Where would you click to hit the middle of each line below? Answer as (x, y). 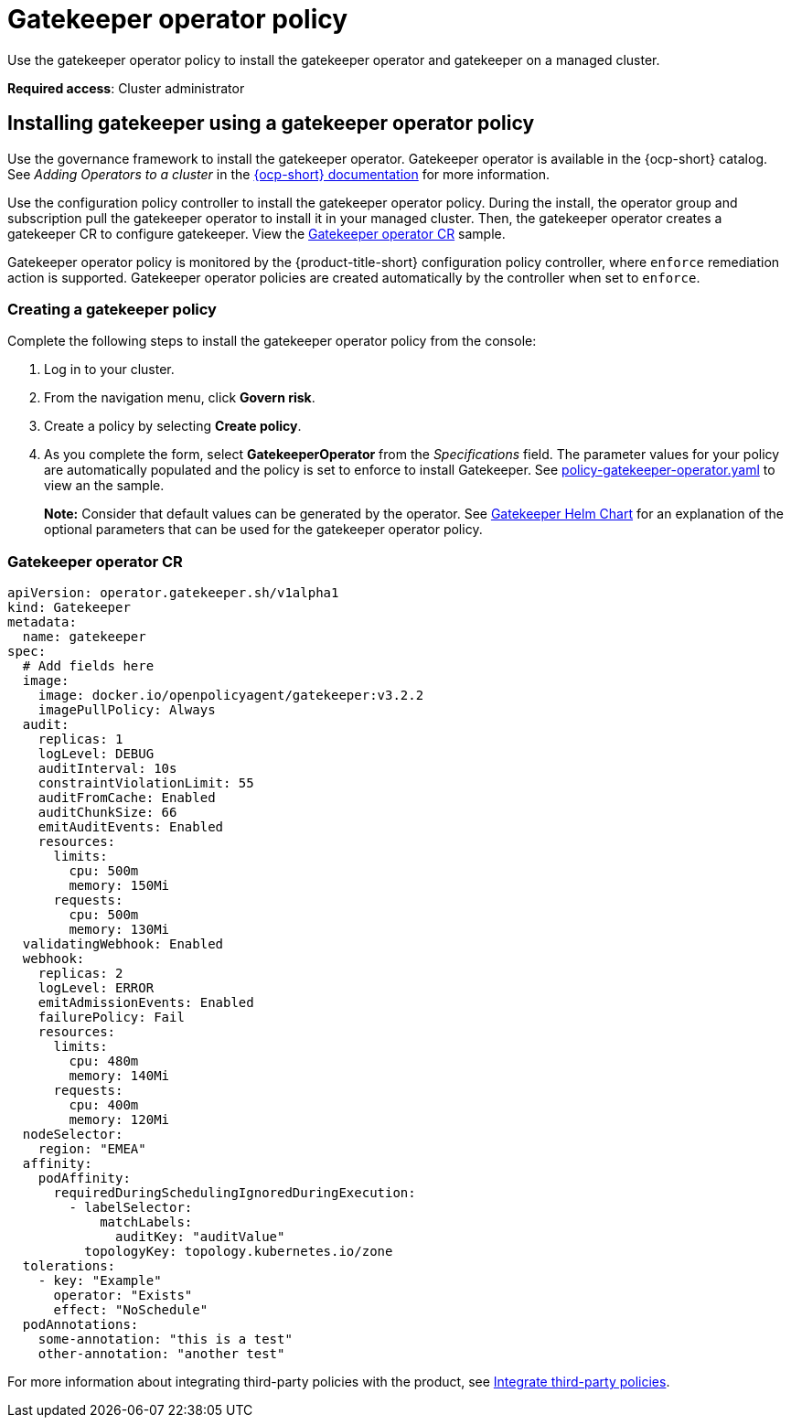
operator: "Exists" (123, 1296)
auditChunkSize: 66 (107, 813)
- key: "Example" (100, 1281)
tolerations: (69, 1266)
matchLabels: (146, 1222)
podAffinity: (84, 1179)
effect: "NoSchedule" (131, 1310)
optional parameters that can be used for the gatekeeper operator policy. (263, 530)
